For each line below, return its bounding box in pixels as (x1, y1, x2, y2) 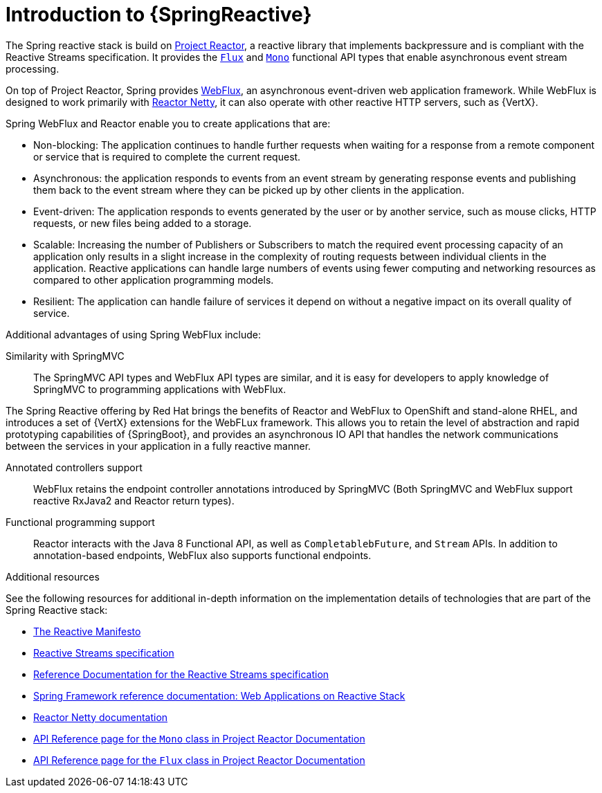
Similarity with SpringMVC (6, 349, 125, 362)
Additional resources (6, 570, 100, 583)
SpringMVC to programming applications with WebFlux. (33, 383, 286, 395)
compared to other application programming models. (33, 273, 274, 286)
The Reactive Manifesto (33, 625, 141, 637)
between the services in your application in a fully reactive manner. (6, 439, 311, 452)
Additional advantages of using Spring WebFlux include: (6, 328, 261, 340)
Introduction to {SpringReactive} (6, 3, 312, 26)
